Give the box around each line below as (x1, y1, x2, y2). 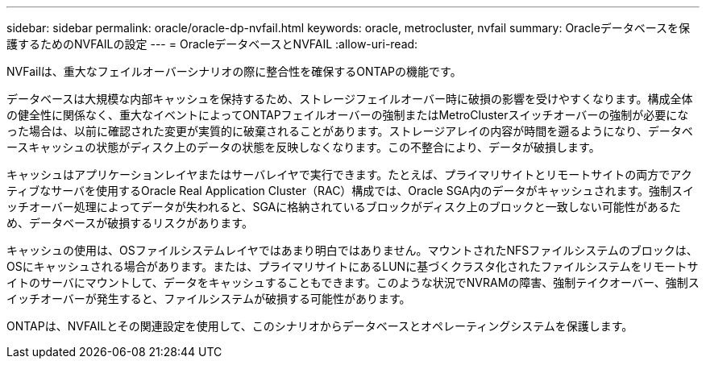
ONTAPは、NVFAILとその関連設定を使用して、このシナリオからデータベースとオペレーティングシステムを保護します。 (6, 319, 633, 333)
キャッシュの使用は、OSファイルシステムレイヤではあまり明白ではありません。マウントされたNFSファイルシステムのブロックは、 (6, 243, 698, 257)
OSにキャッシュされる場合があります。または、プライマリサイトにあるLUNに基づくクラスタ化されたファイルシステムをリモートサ (6, 259, 699, 273)
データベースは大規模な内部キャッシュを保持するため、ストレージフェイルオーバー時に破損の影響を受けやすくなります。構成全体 (6, 92, 693, 106)
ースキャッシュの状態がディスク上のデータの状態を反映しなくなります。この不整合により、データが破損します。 (6, 140, 600, 154)
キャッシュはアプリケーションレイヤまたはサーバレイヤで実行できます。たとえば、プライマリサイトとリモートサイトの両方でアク (6, 168, 692, 181)
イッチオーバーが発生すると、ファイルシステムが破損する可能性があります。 (6, 292, 411, 305)
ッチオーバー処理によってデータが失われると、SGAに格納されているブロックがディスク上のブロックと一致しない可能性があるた (6, 200, 681, 214)
